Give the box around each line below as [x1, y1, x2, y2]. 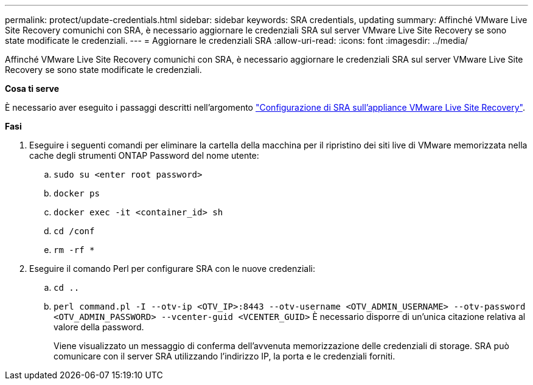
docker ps [54, 189, 100, 198]
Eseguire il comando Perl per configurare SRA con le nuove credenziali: [29, 263, 315, 274]
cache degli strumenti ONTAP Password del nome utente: [29, 150, 259, 161]
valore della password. [54, 322, 144, 332]
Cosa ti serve [5, 83, 60, 94]
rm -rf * [54, 245, 95, 255]
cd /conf [54, 226, 95, 236]
